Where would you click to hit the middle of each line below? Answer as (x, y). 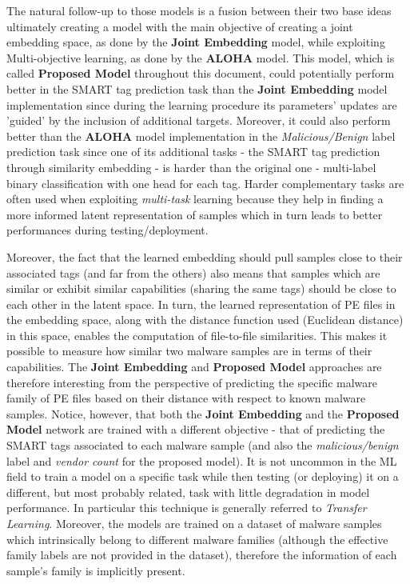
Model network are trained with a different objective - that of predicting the (196, 429)
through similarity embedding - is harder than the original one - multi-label (191, 167)
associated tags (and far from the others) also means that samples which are (193, 272)
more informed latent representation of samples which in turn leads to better (195, 214)
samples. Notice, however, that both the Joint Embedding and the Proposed (203, 413)
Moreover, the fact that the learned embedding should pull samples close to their (205, 256)
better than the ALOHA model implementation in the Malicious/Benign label (201, 136)
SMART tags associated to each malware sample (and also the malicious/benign (203, 445)
